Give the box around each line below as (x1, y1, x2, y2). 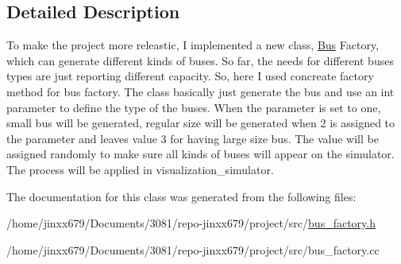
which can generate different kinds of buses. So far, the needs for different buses (6, 52, 394, 68)
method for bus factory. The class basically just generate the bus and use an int (6, 83, 395, 99)
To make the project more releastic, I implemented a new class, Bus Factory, (6, 37, 380, 53)
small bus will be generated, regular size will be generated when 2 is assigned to (6, 115, 395, 131)
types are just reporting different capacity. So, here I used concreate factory (6, 68, 374, 84)
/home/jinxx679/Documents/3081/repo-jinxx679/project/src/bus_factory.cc (6, 241, 380, 258)
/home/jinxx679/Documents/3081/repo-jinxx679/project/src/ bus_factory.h (6, 215, 376, 231)
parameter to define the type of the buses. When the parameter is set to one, (6, 99, 381, 115)
